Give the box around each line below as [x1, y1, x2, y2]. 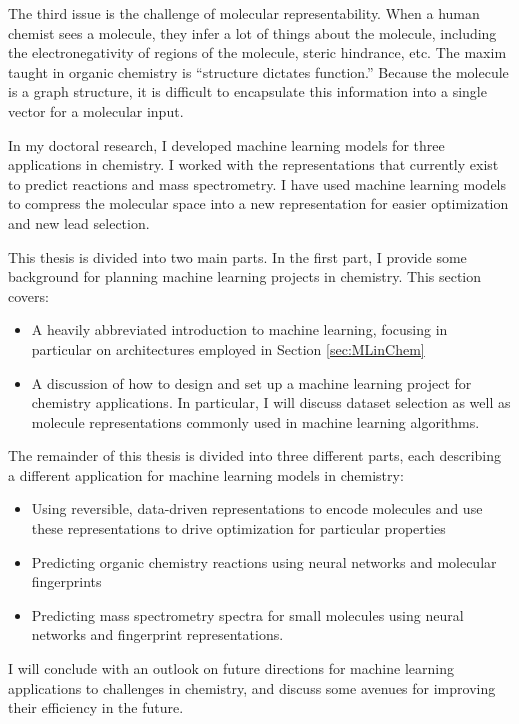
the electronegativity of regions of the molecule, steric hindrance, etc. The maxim [8, 42, 507, 63]
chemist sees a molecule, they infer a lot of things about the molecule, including [8, 22, 497, 43]
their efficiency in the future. [8, 697, 184, 718]
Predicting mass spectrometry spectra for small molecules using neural [31, 604, 464, 625]
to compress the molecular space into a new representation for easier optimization [8, 193, 509, 214]
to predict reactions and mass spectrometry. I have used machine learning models [8, 173, 507, 194]
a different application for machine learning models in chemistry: [8, 464, 404, 485]
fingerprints [31, 571, 102, 592]
